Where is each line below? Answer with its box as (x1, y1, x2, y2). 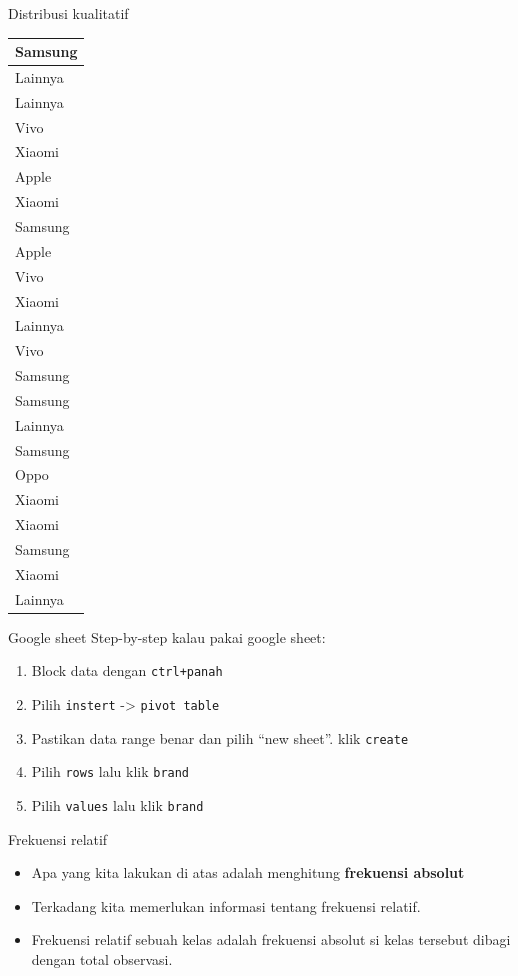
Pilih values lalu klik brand (31, 794, 204, 815)
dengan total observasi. (31, 949, 173, 969)
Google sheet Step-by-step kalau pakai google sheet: (8, 626, 326, 647)
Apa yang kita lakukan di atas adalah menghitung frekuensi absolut (31, 862, 465, 883)
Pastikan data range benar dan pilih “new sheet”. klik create (31, 727, 409, 748)
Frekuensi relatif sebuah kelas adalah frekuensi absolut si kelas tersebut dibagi (31, 929, 511, 950)
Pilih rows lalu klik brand (31, 761, 190, 782)
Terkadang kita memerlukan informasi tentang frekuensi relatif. (31, 895, 421, 916)
